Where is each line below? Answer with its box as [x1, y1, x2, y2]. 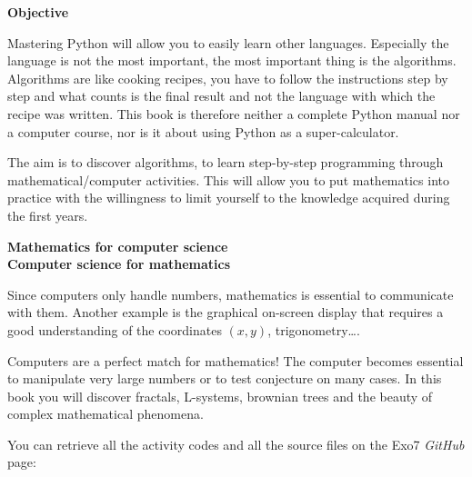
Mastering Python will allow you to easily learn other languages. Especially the [7, 33, 449, 52]
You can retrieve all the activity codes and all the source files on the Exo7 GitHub [7, 434, 465, 453]
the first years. [7, 205, 88, 224]
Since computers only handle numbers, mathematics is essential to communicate [7, 284, 454, 303]
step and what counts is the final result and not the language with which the [7, 86, 436, 105]
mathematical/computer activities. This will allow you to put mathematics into [7, 170, 449, 189]
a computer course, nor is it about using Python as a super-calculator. [7, 122, 399, 141]
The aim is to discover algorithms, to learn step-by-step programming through [7, 153, 444, 172]
